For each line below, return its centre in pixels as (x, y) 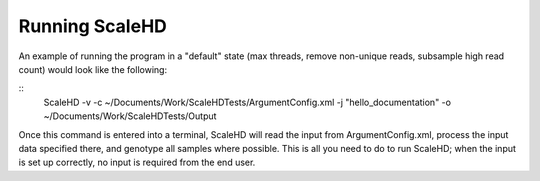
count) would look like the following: (93, 69)
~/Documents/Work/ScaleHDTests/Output (130, 116)
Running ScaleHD (92, 26)
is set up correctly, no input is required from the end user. (137, 162)
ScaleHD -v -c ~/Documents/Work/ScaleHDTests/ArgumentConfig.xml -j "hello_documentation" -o (247, 102)
